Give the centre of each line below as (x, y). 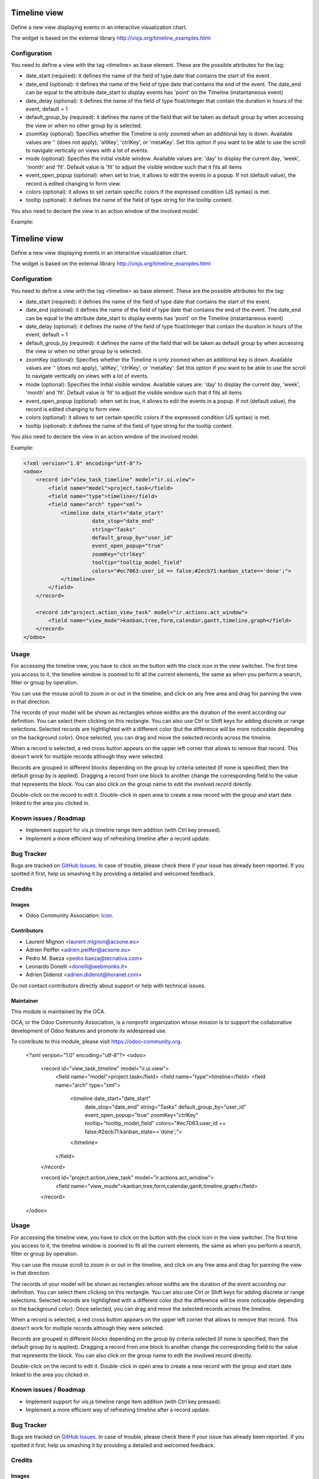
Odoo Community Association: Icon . (69, 916)
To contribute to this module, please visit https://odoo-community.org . (97, 1042)
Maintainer (25, 1000)
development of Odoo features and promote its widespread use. (89, 1031)
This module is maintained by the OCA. (58, 1012)
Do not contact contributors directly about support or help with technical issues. (108, 986)
